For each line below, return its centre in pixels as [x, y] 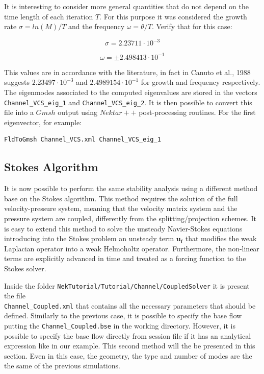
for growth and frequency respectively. [201, 82]
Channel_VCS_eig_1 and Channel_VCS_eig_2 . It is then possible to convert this [128, 102]
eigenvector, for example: [43, 122]
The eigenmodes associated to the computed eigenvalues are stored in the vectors [131, 92]
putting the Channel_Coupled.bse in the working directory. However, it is [120, 326]
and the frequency [96, 26]
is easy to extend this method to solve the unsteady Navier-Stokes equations [123, 228]
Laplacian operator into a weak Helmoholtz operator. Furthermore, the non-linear [132, 248]
